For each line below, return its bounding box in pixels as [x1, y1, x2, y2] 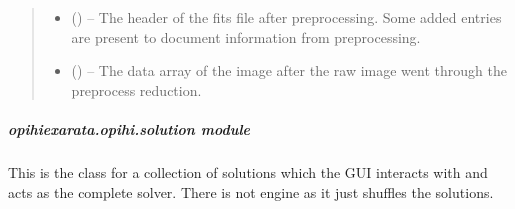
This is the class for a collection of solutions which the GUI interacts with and [8, 161, 488, 182]
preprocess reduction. [71, 79, 202, 100]
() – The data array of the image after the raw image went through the [71, 60, 507, 81]
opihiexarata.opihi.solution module [8, 118, 250, 139]
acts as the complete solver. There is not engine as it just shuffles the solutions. [8, 181, 494, 202]
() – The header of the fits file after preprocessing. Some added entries [71, 7, 502, 27]
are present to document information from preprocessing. [71, 26, 421, 47]
